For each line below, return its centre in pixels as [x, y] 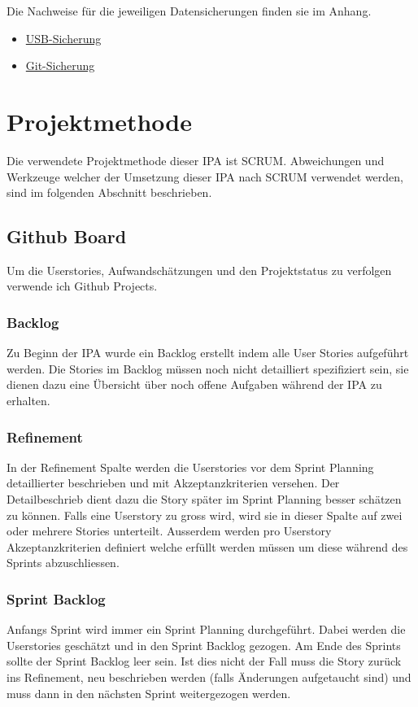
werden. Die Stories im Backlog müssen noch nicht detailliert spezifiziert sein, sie [208, 368]
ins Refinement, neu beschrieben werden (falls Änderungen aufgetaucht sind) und [209, 677]
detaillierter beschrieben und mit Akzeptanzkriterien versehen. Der [173, 483]
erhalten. [28, 401]
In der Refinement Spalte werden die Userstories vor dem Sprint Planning [190, 467]
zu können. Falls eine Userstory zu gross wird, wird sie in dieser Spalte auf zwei [205, 515]
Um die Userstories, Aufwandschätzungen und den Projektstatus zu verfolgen [199, 270]
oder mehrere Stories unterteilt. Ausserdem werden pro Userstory [169, 531]
